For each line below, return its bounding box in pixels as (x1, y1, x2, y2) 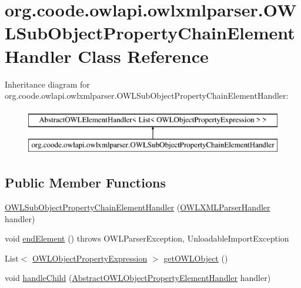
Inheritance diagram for (5, 78, 90, 90)
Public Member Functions (5, 173, 166, 192)
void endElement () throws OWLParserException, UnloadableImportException (5, 232, 289, 245)
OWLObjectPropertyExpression (32, 252, 148, 264)
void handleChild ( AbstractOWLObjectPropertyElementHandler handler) (5, 272, 271, 284)
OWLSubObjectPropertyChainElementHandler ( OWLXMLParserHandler (5, 201, 270, 213)
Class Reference (78, 43, 209, 68)
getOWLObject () (163, 252, 228, 264)
